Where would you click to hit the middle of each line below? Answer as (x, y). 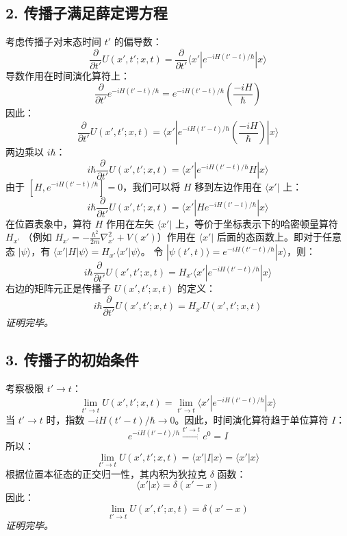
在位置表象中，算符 (49, 223)
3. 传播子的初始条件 (72, 359)
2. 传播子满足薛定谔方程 (87, 13)
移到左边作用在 (228, 186)
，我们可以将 (152, 186)
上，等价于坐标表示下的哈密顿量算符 (257, 223)
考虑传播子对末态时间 (53, 41)
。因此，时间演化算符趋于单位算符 (252, 419)
